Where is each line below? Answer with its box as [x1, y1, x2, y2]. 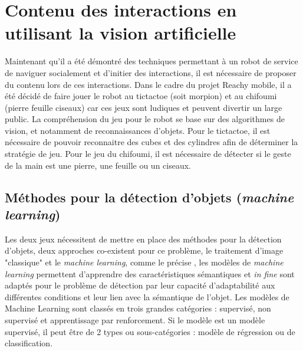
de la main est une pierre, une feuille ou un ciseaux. [5, 159, 192, 171]
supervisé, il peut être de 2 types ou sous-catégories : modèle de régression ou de [5, 325, 295, 337]
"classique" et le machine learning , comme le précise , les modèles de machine [5, 256, 284, 268]
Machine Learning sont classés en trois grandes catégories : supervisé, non [5, 302, 271, 314]
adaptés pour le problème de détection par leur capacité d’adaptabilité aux [5, 279, 275, 291]
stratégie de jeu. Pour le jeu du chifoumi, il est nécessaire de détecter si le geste [5, 147, 291, 160]
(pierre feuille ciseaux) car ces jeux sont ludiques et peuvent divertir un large [5, 101, 282, 113]
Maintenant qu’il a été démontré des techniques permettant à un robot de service [5, 55, 298, 67]
